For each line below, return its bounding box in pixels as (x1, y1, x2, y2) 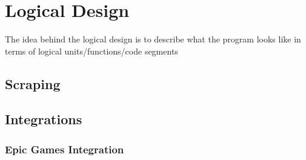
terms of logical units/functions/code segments (5, 44, 178, 57)
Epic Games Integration (5, 141, 124, 156)
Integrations (5, 110, 82, 128)
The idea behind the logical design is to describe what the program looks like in (5, 33, 301, 45)
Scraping (5, 74, 61, 93)
